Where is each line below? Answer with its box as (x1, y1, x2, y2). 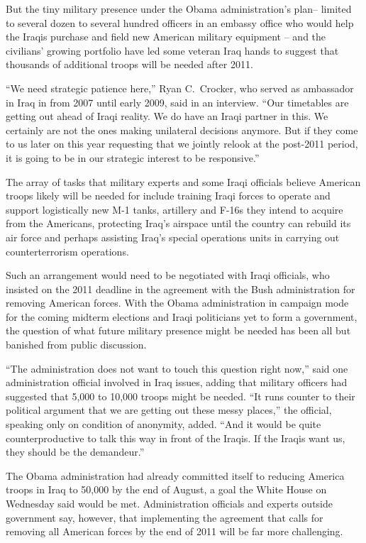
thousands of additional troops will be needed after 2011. (6, 57, 253, 72)
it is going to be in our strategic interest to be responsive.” (6, 150, 260, 165)
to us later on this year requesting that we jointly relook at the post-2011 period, (6, 136, 358, 151)
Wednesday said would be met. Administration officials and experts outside (6, 496, 333, 510)
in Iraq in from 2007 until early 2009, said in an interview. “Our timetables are (6, 94, 349, 109)
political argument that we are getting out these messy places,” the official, (6, 402, 332, 417)
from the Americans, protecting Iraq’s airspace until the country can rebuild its (6, 216, 351, 231)
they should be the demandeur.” (6, 444, 145, 459)
